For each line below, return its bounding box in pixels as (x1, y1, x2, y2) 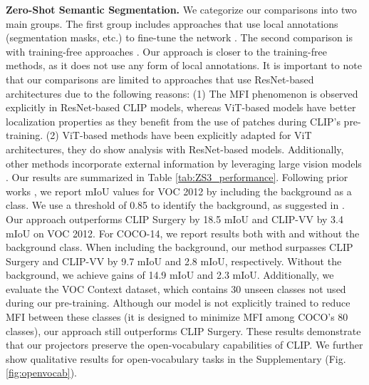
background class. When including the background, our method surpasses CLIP (6, 240, 353, 255)
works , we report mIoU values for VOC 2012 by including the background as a (6, 183, 352, 198)
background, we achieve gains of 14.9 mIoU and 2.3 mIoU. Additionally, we (6, 267, 334, 282)
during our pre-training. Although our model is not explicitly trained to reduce (6, 295, 350, 310)
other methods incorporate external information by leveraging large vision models (6, 155, 362, 170)
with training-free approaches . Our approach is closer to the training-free (6, 43, 327, 58)
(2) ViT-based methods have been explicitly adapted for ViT (46, 128, 312, 143)
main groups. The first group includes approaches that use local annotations (6, 16, 338, 31)
